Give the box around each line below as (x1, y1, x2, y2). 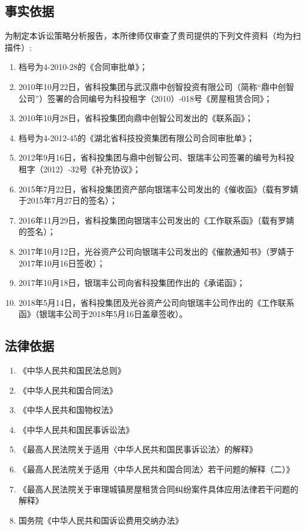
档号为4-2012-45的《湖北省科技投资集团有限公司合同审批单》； (18, 131, 255, 144)
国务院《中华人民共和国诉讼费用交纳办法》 (18, 514, 183, 526)
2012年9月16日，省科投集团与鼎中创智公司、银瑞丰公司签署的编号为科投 (18, 151, 294, 164)
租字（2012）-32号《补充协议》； (18, 162, 141, 175)
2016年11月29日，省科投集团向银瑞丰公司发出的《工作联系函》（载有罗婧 (18, 214, 294, 226)
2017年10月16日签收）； (18, 256, 105, 269)
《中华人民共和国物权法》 (18, 404, 118, 416)
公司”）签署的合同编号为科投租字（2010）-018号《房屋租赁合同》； (18, 92, 273, 104)
